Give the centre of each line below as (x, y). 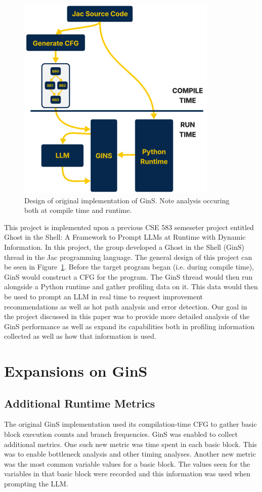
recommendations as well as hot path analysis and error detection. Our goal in (126, 306)
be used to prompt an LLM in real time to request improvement (104, 296)
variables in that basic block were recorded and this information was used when (127, 474)
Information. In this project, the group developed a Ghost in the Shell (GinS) (124, 247)
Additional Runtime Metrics (80, 403)
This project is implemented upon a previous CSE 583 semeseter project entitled (129, 227)
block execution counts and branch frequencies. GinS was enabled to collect (121, 434)
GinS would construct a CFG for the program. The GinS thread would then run (128, 276)
